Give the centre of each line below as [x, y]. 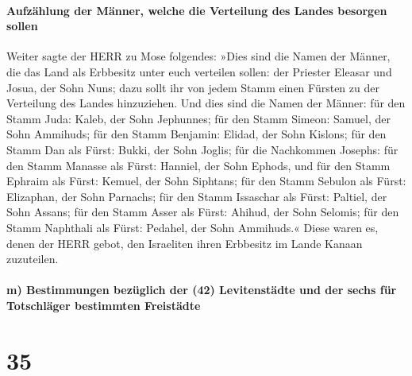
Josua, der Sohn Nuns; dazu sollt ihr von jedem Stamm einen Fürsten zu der [193, 87]
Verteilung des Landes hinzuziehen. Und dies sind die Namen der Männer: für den [206, 103]
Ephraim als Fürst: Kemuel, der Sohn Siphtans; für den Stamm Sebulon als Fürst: [206, 181]
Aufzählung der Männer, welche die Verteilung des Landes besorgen [197, 10]
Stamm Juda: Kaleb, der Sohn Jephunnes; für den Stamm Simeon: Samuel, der [199, 118]
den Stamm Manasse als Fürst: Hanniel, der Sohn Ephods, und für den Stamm [198, 165]
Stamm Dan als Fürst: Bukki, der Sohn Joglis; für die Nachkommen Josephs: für [202, 149]
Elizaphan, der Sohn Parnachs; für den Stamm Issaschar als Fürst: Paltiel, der [197, 196]
